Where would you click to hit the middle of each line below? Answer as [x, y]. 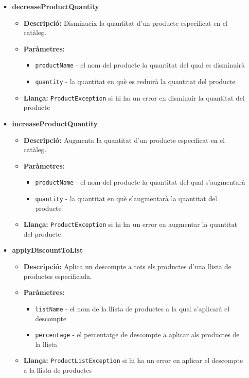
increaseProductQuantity [55, 123]
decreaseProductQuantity [55, 6]
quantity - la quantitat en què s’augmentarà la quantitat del [126, 198]
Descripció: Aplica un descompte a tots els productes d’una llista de [127, 266]
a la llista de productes [58, 370]
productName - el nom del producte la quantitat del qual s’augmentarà [140, 182]
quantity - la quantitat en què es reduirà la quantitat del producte [135, 81]
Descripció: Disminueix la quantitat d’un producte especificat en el [125, 23]
